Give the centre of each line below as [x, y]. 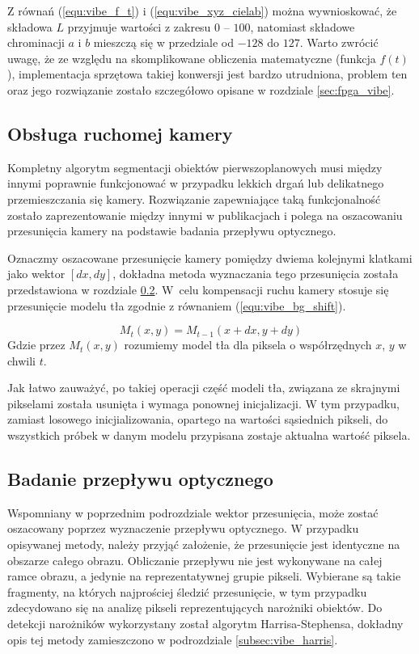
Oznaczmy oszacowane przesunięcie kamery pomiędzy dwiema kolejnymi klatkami [210, 257]
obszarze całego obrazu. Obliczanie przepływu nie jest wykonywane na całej [195, 560]
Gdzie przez [36, 345]
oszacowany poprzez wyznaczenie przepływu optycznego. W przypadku [183, 528]
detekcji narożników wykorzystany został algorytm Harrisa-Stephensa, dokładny [205, 624]
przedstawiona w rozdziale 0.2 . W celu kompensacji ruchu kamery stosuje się [198, 289]
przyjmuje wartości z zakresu [139, 26]
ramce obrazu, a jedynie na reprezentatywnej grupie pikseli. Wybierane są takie [204, 576]
